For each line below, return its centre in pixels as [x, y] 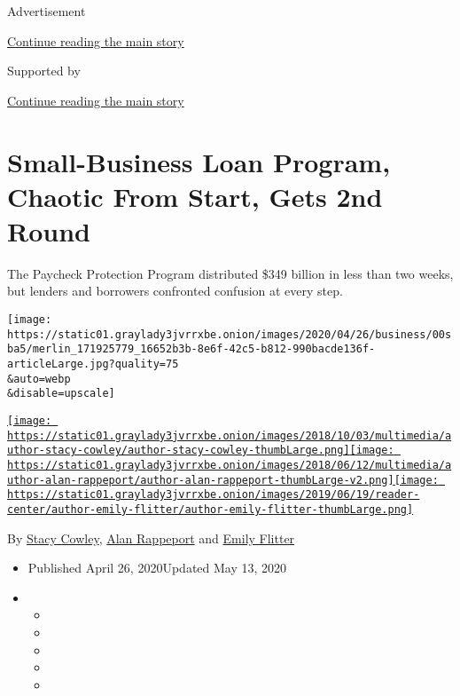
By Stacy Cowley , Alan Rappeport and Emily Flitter [151, 538]
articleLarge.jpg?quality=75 [93, 364]
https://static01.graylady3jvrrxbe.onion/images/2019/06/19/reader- [214, 495]
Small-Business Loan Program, [199, 161]
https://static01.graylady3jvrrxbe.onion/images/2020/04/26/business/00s [230, 334]
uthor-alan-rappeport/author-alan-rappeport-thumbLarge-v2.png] [201, 480]
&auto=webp [39, 379]
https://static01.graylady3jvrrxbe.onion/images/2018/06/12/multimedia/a [230, 465]
